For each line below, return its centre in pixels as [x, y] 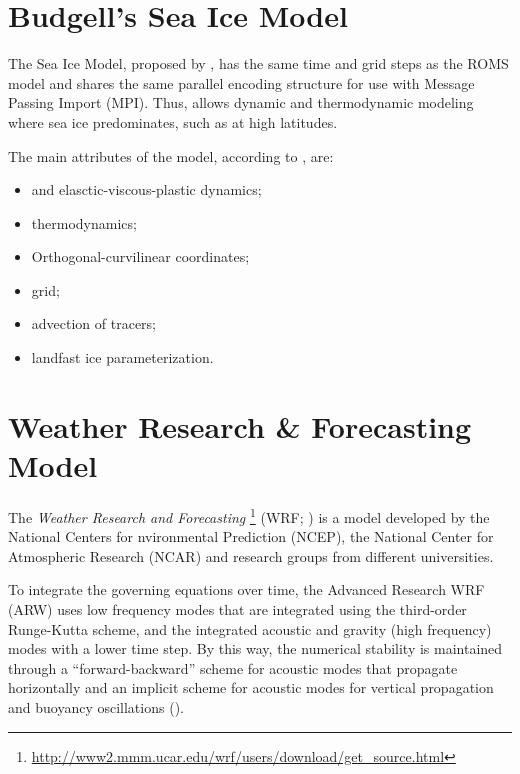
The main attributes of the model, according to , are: [171, 155]
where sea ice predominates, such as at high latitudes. [173, 121]
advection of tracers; [94, 323]
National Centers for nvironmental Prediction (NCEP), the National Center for [251, 536]
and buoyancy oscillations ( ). [96, 706]
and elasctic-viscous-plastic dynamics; [146, 189]
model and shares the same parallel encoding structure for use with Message [241, 82]
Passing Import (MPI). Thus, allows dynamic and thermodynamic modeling [241, 102]
